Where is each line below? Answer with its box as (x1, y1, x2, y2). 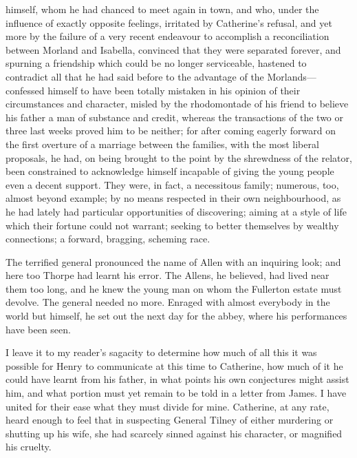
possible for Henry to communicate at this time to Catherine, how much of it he (6, 358, 343, 373)
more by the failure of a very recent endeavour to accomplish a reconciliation (6, 29, 329, 43)
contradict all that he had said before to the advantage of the (6, 69, 264, 83)
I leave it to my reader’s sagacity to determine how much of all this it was (6, 345, 317, 360)
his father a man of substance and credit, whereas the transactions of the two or (6, 110, 344, 124)
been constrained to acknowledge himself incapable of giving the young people (6, 164, 334, 178)
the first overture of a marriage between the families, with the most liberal (6, 136, 319, 151)
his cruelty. (6, 439, 52, 454)
